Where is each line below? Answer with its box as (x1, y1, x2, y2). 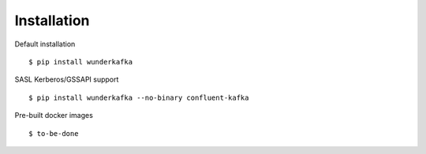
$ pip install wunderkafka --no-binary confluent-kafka (28, 93, 249, 102)
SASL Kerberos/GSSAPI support (14, 75, 119, 84)
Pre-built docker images (14, 111, 94, 120)
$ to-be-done (28, 129, 79, 137)
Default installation (14, 39, 76, 49)
